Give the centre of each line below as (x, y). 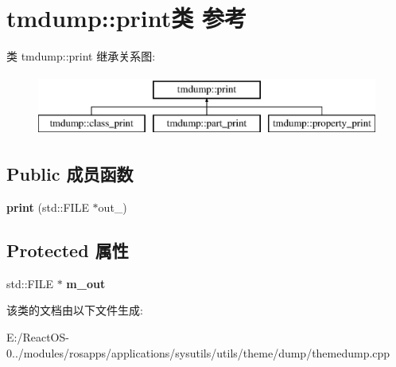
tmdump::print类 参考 (127, 18)
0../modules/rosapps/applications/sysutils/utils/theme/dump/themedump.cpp (198, 352)
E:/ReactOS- (38, 337)
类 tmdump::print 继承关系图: (81, 56)
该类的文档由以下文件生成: (75, 310)
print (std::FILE (48, 207)
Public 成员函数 (70, 174)
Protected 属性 (68, 250)
